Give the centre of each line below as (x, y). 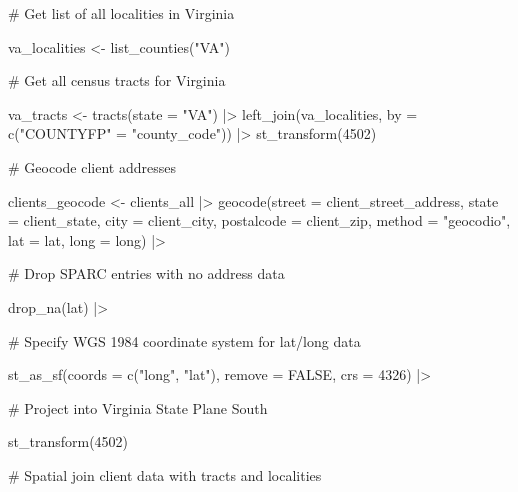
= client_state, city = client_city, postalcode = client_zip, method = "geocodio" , (259, 220)
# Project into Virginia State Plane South (138, 407)
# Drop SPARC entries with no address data (146, 273)
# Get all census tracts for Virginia (117, 80)
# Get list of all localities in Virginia (121, 13)
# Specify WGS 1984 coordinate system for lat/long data (184, 340)
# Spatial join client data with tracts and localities (165, 474)
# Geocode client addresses (92, 166)
